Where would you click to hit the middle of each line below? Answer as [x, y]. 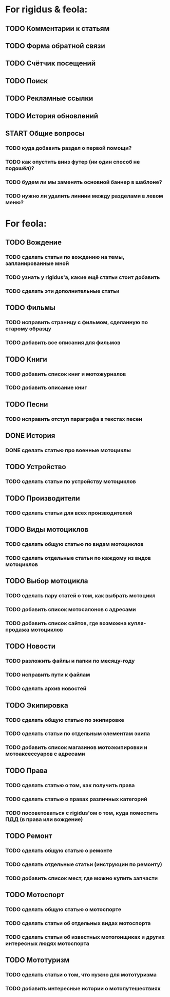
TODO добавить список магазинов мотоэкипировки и [76, 747]
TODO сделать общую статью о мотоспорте [63, 909]
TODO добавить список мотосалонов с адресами [71, 610]
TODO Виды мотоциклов [47, 530]
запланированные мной [37, 263]
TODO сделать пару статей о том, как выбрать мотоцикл [80, 596]
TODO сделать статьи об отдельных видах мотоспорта [78, 923]
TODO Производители [43, 498]
